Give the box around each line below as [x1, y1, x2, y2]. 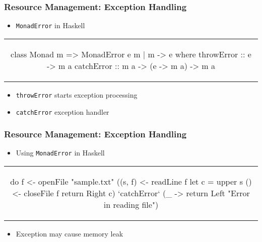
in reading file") [103, 199, 159, 211]
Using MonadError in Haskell [16, 147, 105, 158]
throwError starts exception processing [16, 89, 138, 100]
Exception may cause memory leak [16, 228, 123, 239]
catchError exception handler [16, 106, 109, 117]
